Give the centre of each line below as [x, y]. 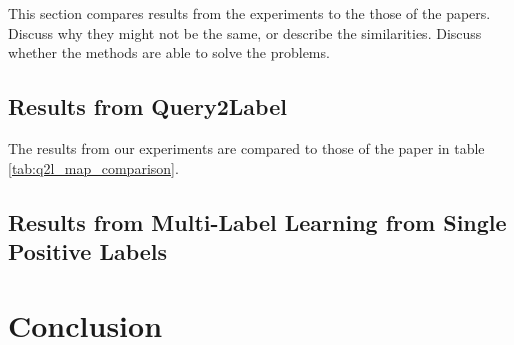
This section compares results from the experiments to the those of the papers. [249, 13]
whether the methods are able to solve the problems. [169, 52]
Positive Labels [88, 250]
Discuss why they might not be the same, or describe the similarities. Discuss [245, 32]
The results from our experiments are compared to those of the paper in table [246, 147]
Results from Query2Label [147, 106]
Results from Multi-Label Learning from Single [257, 221]
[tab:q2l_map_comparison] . [93, 167]
